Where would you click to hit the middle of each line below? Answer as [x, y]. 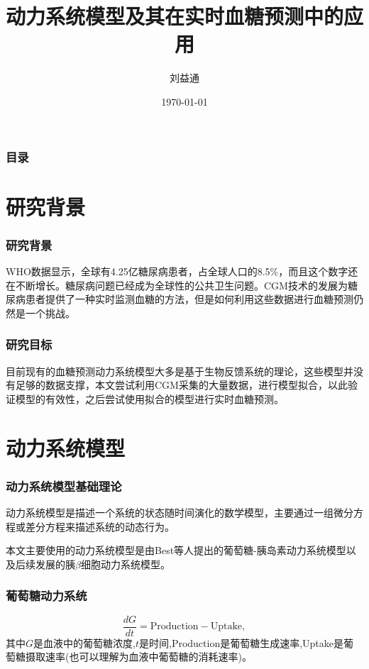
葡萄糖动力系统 [46, 596]
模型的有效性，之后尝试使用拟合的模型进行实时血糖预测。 [149, 398]
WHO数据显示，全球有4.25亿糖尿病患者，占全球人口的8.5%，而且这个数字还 [182, 271]
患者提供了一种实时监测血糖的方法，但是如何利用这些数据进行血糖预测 [189, 299]
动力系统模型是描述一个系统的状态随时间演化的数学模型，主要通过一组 [170, 512]
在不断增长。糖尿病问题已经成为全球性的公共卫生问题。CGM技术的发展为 [177, 285]
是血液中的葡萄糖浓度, [84, 642]
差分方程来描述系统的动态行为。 [100, 526]
